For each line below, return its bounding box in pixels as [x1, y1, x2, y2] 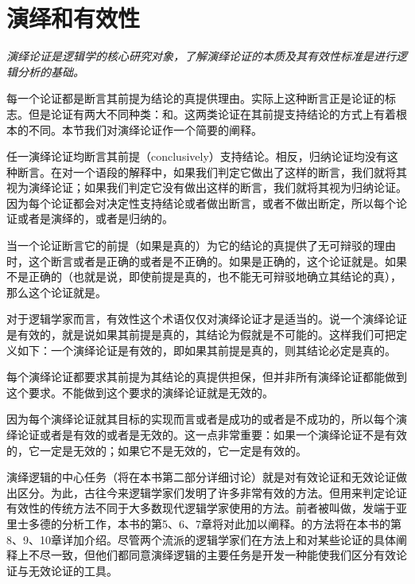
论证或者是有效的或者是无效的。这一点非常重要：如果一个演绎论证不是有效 [17, 426, 407, 442]
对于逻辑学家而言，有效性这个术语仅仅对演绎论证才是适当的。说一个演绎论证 [6, 310, 407, 327]
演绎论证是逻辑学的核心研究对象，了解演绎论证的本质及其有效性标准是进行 [6, 48, 396, 64]
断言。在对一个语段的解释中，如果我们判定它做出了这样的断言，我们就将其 [17, 163, 407, 180]
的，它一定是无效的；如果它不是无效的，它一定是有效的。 [6, 442, 307, 458]
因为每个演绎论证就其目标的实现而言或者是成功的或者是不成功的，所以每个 [6, 411, 396, 427]
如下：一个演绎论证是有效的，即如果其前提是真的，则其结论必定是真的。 [17, 341, 396, 358]
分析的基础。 [17, 63, 84, 80]
